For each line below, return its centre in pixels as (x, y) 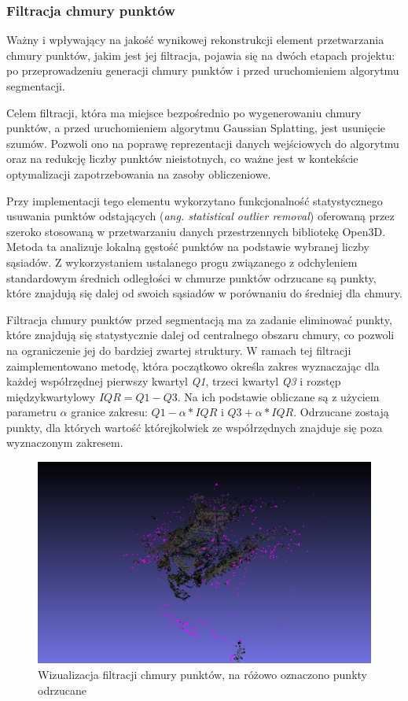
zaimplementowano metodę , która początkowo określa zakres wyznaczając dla (193, 365)
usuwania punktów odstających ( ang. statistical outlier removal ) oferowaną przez (200, 216)
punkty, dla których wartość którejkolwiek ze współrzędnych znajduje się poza (195, 427)
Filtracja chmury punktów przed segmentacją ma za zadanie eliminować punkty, (199, 319)
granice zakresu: (109, 412)
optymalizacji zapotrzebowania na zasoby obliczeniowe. (139, 173)
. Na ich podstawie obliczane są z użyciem (278, 396)
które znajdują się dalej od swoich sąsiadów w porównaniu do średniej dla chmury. (204, 293)
